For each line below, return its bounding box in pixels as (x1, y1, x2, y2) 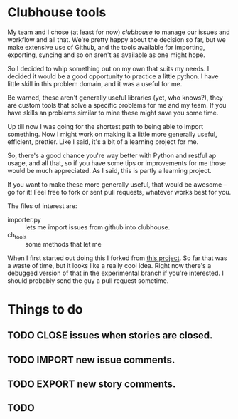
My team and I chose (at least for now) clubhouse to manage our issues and (7, 28, 230, 36)
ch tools (7, 230, 27, 241)
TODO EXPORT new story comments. (7, 378, 176, 390)
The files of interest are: (7, 201, 77, 210)
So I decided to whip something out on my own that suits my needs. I (7, 64, 210, 73)
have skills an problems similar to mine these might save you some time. (7, 108, 219, 117)
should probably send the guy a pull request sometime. (7, 276, 169, 285)
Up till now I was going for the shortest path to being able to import (7, 122, 204, 130)
